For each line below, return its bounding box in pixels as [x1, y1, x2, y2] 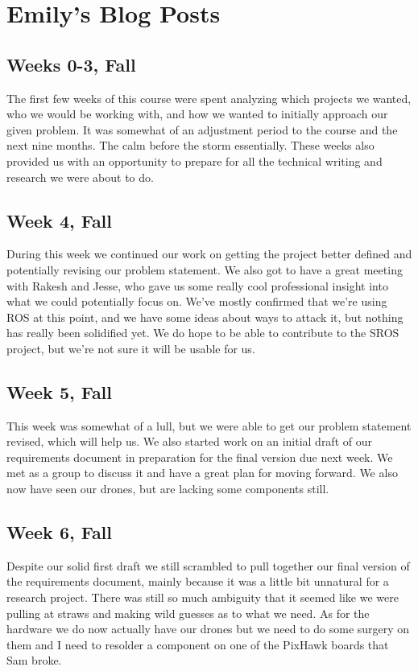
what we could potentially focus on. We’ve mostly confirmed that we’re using [6, 293, 387, 310]
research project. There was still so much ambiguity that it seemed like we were [6, 589, 399, 606]
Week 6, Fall [6, 520, 113, 545]
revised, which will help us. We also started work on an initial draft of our [6, 433, 372, 450]
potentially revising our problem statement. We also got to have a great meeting [6, 261, 403, 278]
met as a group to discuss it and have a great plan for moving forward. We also [6, 464, 398, 481]
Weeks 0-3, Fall [6, 51, 136, 76]
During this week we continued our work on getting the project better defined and [6, 245, 412, 262]
